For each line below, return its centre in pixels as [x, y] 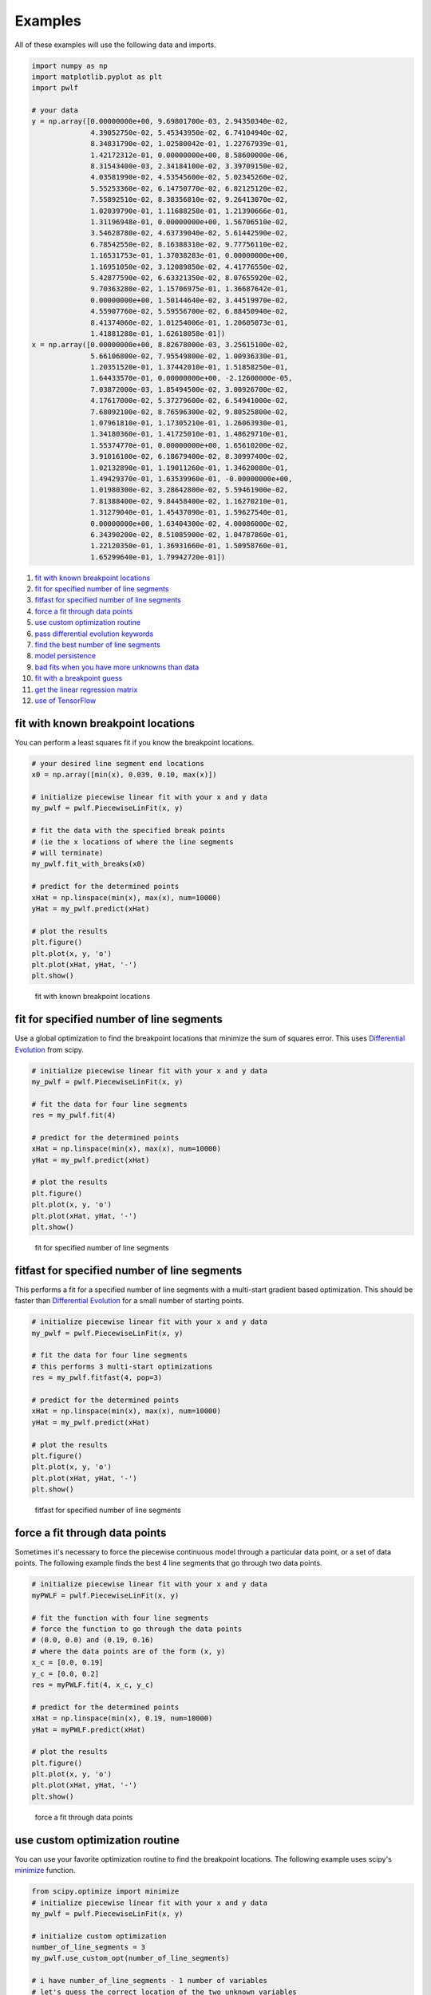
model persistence [65, 656]
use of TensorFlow [65, 701]
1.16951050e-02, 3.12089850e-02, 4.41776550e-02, [190, 267]
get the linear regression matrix [86, 689]
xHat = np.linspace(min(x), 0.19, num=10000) [122, 1718]
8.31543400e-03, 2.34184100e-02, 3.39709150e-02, [190, 166]
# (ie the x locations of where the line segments [133, 841]
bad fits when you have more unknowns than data [117, 667]
